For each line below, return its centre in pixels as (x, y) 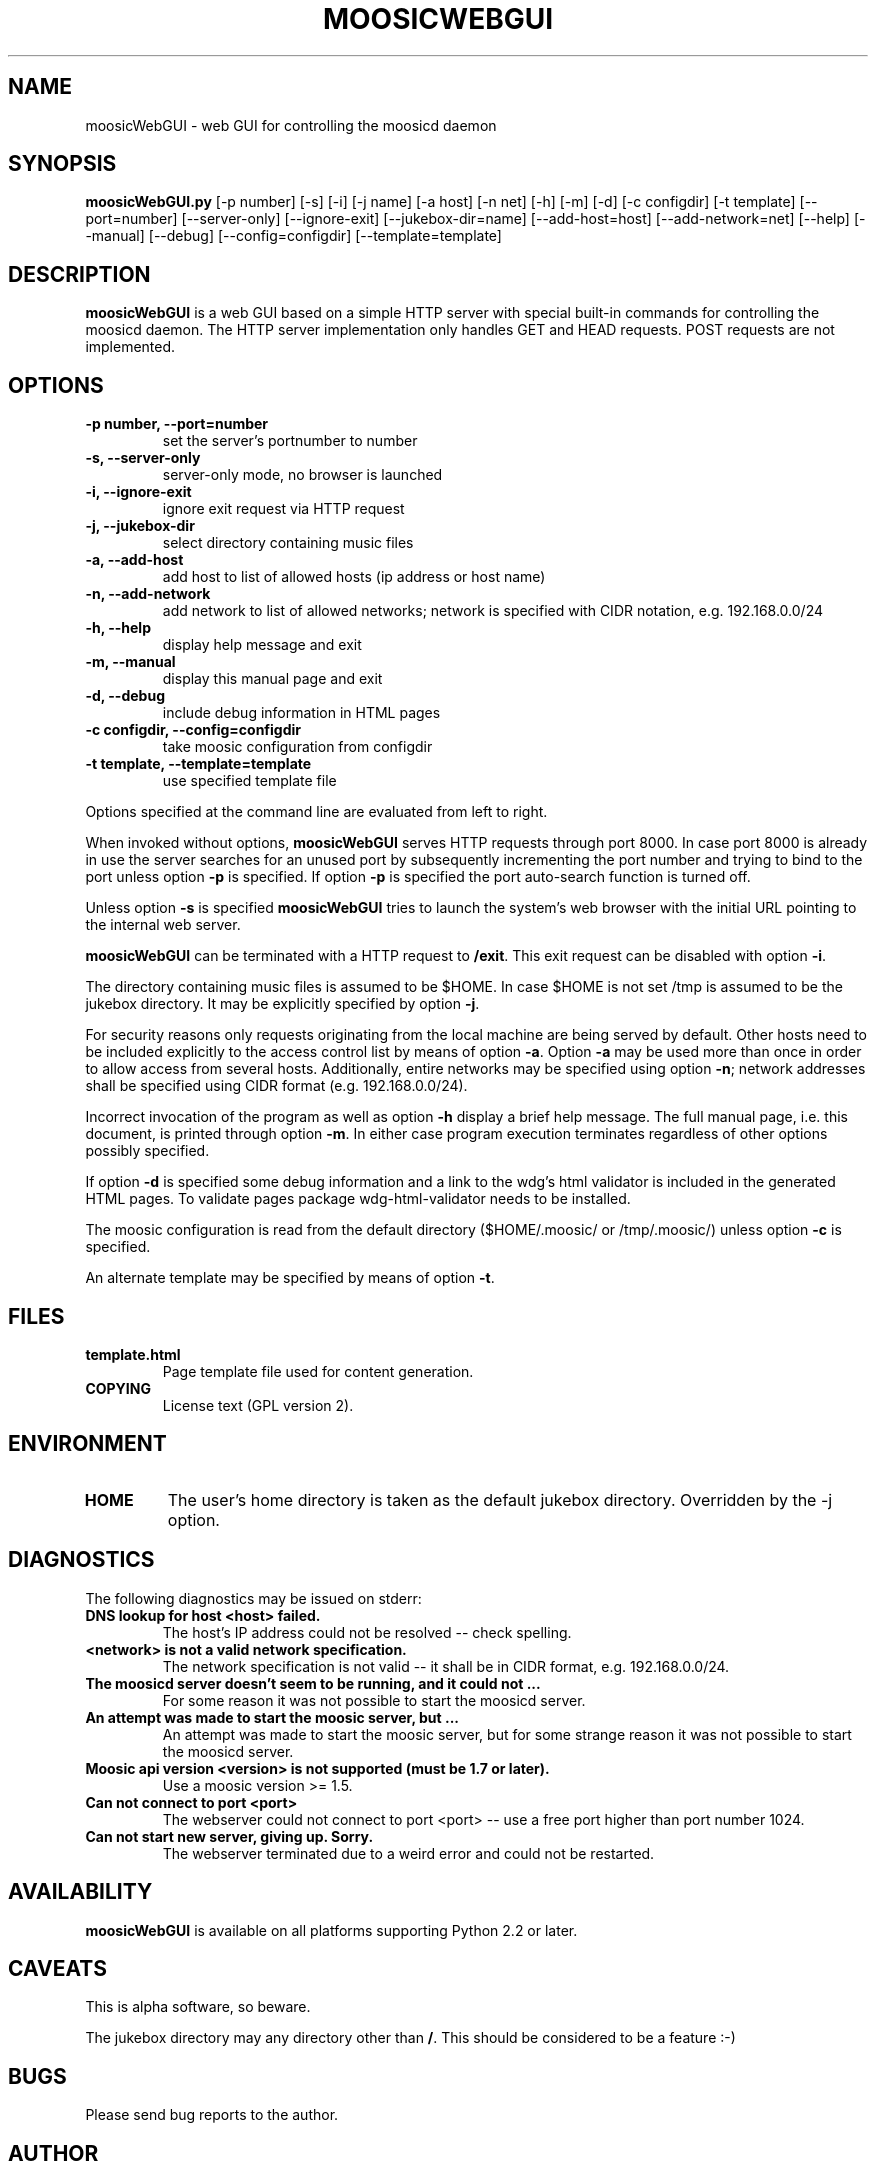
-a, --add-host (134, 560)
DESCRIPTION (79, 274)
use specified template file (249, 781)
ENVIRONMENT (87, 1444)
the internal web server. (163, 925)
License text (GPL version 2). (258, 1405)
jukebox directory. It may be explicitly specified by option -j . (282, 1004)
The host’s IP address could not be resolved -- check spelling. (367, 1632)
